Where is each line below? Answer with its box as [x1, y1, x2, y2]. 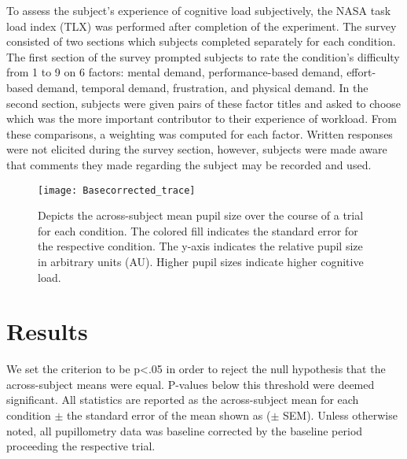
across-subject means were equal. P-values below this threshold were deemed [6, 376, 375, 392]
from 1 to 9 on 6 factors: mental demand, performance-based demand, [6, 64, 343, 80]
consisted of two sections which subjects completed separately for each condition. [6, 33, 396, 50]
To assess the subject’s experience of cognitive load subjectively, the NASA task [6, 2, 391, 18]
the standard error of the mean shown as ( [67, 407, 271, 424]
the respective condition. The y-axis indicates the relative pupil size [38, 238, 363, 254]
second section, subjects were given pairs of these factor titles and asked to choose [6, 94, 401, 111]
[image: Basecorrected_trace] [38, 184, 196, 196]
